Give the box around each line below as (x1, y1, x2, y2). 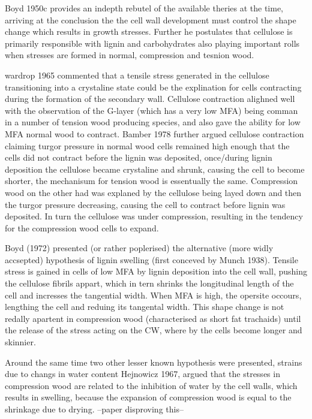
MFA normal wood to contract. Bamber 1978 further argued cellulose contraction (5, 127, 304, 140)
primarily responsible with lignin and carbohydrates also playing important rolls (5, 37, 300, 49)
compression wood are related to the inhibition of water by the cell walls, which (5, 379, 298, 391)
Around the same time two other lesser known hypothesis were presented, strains (5, 355, 302, 368)
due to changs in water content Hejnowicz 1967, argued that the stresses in (5, 367, 280, 380)
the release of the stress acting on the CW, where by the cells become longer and (5, 324, 302, 336)
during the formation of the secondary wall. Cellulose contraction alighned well (5, 92, 295, 105)
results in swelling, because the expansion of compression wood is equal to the (5, 391, 292, 403)
